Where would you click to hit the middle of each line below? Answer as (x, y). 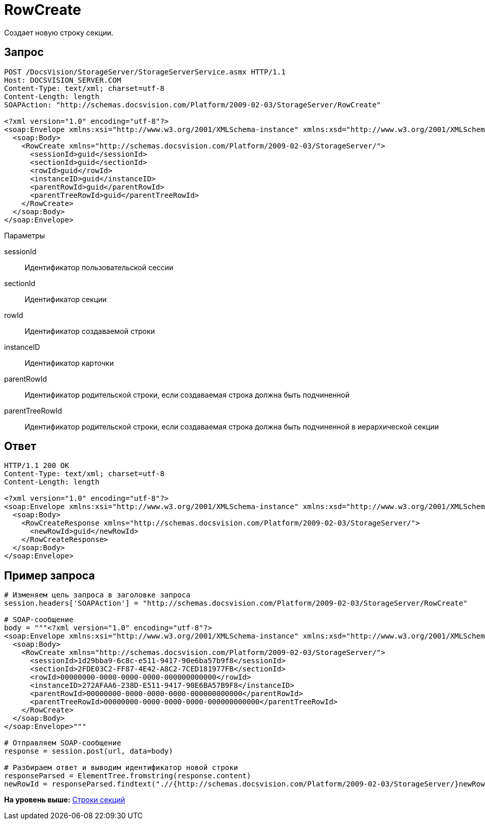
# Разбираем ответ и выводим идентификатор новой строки (121, 768)
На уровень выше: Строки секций (65, 800)
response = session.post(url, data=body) (89, 751)
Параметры (25, 235)
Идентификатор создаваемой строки (90, 331)
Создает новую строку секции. (59, 32)
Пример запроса (50, 575)
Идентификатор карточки (69, 363)
